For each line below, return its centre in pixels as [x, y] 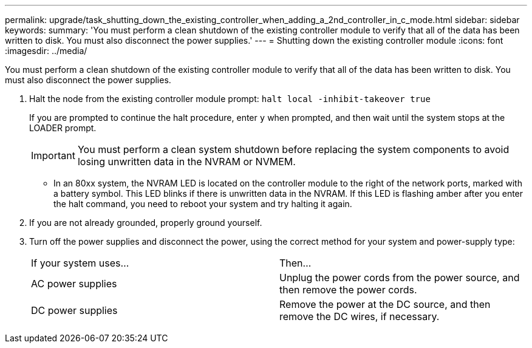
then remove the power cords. [348, 290]
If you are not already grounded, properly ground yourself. [146, 223]
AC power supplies [74, 284]
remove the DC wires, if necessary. [360, 316]
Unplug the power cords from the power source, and [400, 278]
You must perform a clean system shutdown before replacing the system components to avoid [293, 149]
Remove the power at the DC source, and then [385, 304]
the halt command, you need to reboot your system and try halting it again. [203, 204]
